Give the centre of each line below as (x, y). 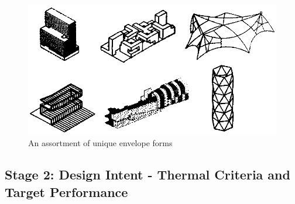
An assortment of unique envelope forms (100, 143)
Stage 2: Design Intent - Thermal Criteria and (147, 174)
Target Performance (66, 191)
